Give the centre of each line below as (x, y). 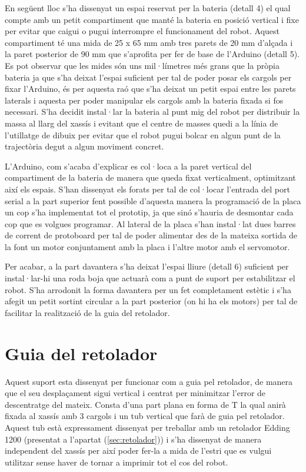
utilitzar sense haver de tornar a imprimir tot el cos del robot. (117, 462)
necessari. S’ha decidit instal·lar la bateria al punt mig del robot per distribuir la (152, 112)
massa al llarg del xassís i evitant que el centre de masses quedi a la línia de (142, 123)
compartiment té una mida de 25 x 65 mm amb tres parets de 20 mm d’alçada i (149, 42)
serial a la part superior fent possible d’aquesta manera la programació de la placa (153, 200)
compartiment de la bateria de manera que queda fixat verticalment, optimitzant (150, 177)
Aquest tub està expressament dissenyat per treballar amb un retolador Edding (147, 427)
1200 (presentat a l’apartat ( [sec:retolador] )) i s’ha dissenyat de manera (133, 439)
